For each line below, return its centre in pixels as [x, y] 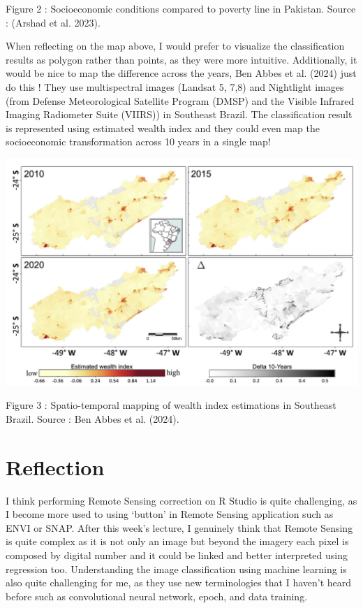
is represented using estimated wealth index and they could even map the [163, 128]
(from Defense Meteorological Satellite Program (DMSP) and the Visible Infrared [180, 100]
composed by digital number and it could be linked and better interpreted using [177, 555]
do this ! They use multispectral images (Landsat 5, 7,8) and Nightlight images [175, 86]
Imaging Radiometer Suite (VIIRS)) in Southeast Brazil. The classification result [179, 114]
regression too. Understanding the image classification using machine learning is [176, 569]
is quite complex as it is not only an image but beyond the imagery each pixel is [177, 541]
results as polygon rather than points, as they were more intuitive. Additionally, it [181, 59]
